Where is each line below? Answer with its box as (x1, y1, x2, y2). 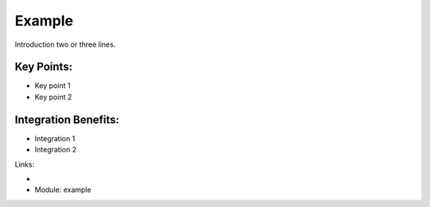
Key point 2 (34, 92, 72, 102)
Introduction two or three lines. (14, 40, 116, 49)
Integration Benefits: (14, 113, 119, 126)
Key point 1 (34, 81, 71, 90)
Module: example (34, 185, 92, 194)
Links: (14, 159, 35, 169)
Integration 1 (34, 133, 76, 143)
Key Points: (14, 60, 73, 74)
